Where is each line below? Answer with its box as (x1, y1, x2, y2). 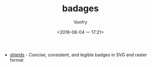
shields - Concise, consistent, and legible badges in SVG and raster (9, 52, 147, 58)
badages (62, 3, 99, 14)
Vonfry (73, 19, 88, 25)
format (9, 57, 24, 63)
